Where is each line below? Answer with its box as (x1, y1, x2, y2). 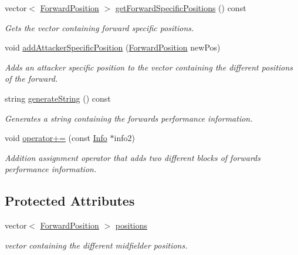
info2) (114, 132, 135, 144)
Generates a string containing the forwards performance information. (5, 112, 253, 124)
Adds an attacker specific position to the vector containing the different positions (5, 61, 293, 73)
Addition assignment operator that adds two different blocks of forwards (5, 151, 261, 163)
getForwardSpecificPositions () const (115, 2, 246, 14)
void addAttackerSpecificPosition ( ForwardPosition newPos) (5, 41, 221, 53)
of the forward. (5, 72, 58, 85)
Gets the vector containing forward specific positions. (5, 21, 194, 33)
